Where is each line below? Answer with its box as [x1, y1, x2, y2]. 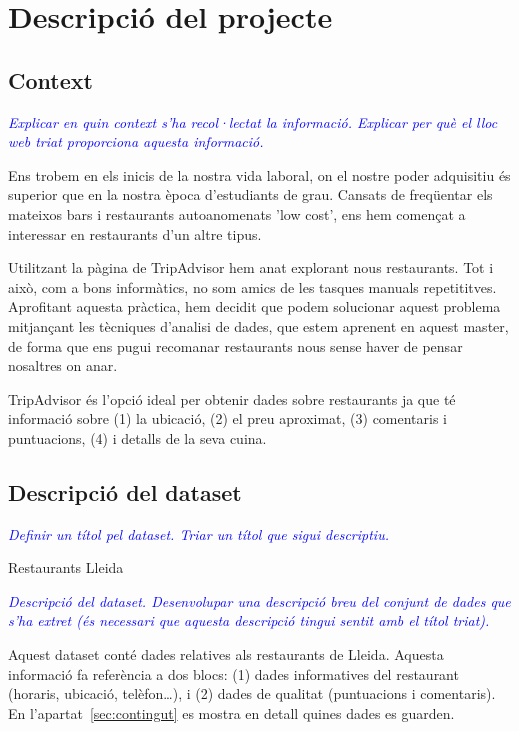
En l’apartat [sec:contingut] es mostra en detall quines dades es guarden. [8, 702, 455, 723]
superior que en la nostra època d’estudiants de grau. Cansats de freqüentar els [8, 184, 493, 205]
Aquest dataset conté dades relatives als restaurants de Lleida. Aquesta [8, 644, 444, 665]
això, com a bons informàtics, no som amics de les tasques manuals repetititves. [8, 276, 497, 297]
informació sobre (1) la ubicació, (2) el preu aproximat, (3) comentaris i [8, 408, 448, 429]
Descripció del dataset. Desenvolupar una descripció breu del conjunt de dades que [8, 590, 511, 611]
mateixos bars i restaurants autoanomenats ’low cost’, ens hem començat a [8, 203, 466, 224]
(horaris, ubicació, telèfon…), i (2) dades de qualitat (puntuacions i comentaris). [8, 683, 496, 704]
